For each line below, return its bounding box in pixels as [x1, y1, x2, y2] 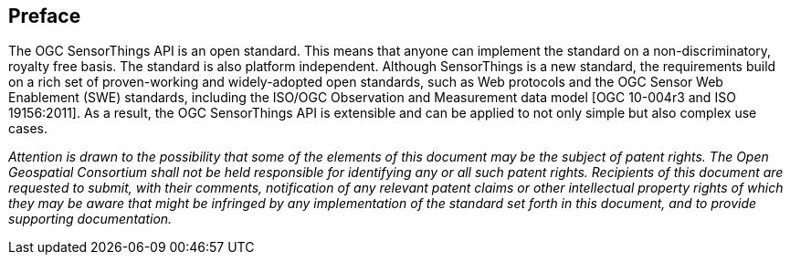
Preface [8, 5, 81, 27]
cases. [8, 121, 47, 137]
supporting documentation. [8, 211, 173, 227]
